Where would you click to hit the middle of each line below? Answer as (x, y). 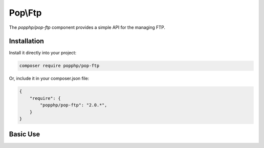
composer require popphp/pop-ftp (59, 66)
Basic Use (24, 134)
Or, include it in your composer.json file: (49, 79)
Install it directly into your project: (43, 53)
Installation (26, 41)
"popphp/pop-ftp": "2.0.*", (74, 105)
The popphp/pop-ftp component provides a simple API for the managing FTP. (87, 27)
